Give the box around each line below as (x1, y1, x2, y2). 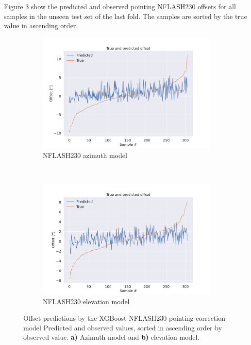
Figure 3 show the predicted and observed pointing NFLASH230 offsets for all (4, 1, 236, 11)
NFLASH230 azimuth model (43, 150, 127, 160)
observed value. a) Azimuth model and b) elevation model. (23, 332, 200, 342)
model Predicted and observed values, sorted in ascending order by (23, 322, 222, 332)
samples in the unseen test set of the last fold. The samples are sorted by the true (4, 11, 247, 21)
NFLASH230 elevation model (43, 296, 130, 307)
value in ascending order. (4, 20, 78, 31)
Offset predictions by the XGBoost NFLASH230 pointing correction (23, 312, 225, 323)
